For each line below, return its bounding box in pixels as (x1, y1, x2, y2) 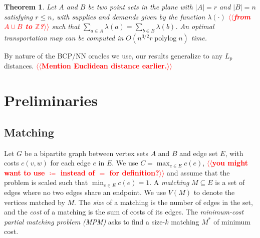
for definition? (109, 167, 159, 177)
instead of (60, 167, 95, 177)
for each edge (50, 157, 91, 168)
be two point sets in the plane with (88, 1, 193, 11)
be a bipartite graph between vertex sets (24, 147, 148, 158)
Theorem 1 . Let (4, 1, 57, 11)
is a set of (215, 177, 245, 187)
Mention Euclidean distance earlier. (41, 60, 167, 71)
